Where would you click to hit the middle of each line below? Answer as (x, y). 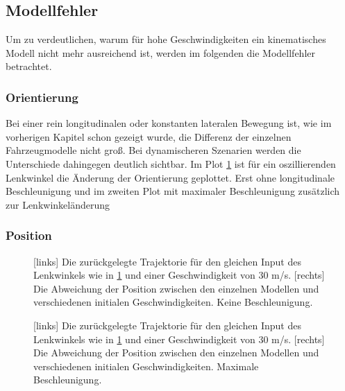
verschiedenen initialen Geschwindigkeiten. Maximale (146, 366)
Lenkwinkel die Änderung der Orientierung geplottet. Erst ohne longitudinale (170, 177)
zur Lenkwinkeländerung (58, 204)
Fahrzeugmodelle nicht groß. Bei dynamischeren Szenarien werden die (153, 150)
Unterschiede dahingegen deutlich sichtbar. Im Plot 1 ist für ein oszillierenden (171, 163)
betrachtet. (29, 66)
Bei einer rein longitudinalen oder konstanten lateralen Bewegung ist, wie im (169, 123)
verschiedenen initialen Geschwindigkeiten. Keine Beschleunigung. (173, 302)
